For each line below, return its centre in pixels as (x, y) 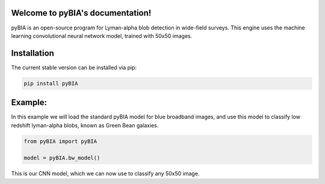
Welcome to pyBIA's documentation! (81, 13)
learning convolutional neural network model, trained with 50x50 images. (102, 35)
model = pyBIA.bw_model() (62, 158)
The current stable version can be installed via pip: (74, 67)
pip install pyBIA (51, 83)
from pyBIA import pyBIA (60, 141)
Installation (32, 53)
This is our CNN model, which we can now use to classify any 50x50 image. (105, 174)
